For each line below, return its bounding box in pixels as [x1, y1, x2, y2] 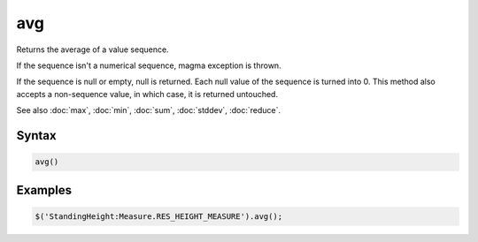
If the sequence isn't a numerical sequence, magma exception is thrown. [16, 60, 282, 71]
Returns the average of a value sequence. [16, 44, 169, 55]
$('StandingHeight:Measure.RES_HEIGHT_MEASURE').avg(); [35, 211, 283, 221]
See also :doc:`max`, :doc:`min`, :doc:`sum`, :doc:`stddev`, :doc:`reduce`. [16, 105, 281, 116]
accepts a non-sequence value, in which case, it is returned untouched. [16, 88, 279, 99]
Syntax [16, 128, 57, 143]
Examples [16, 182, 73, 198]
